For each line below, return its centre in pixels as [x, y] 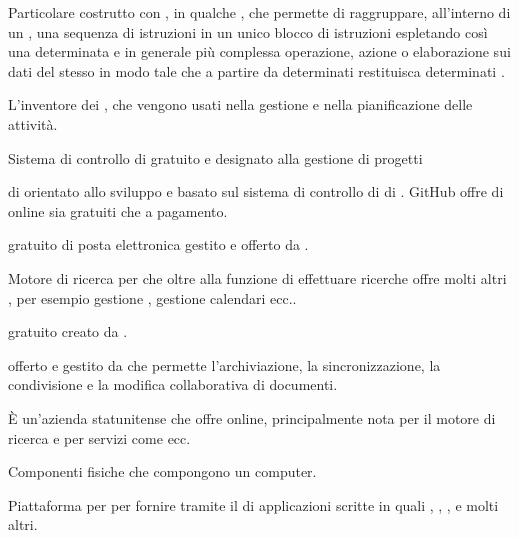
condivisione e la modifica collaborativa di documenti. [173, 384]
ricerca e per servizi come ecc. [99, 437]
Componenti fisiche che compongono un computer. [162, 471]
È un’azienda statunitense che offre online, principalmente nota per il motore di [252, 417]
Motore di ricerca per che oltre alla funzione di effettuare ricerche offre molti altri [257, 277]
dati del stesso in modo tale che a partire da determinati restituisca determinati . [256, 70]
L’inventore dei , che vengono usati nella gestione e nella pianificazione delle [240, 104]
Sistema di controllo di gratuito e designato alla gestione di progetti [215, 157]
